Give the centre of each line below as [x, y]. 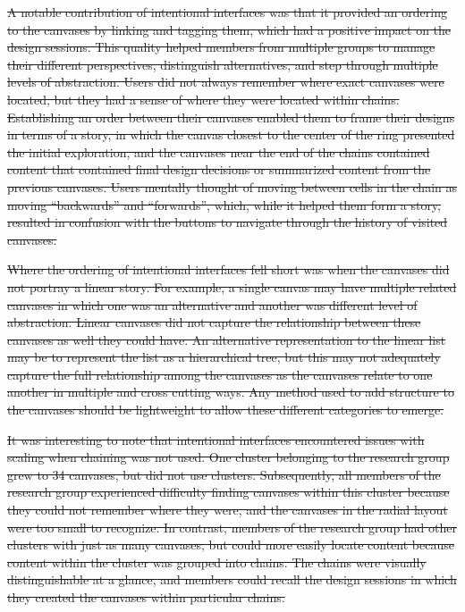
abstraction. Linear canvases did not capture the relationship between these [214, 322]
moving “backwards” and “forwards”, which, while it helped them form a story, [224, 204]
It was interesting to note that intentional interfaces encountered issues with [216, 439]
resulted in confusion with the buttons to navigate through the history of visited [228, 222]
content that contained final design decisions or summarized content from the [219, 169]
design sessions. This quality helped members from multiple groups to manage [221, 47]
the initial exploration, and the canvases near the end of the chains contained [219, 151]
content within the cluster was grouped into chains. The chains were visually [217, 562]
